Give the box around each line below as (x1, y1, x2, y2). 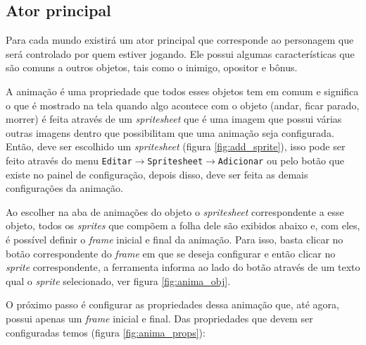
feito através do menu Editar (6, 152, 132, 167)
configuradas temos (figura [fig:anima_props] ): (6, 325, 206, 339)
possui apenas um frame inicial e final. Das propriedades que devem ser (6, 310, 313, 325)
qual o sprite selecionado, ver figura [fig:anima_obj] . (6, 273, 231, 288)
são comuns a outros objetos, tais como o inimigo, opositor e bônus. (6, 60, 298, 75)
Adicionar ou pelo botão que (217, 152, 344, 167)
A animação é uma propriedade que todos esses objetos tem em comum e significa (6, 83, 359, 98)
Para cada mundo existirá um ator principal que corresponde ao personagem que (6, 32, 354, 47)
